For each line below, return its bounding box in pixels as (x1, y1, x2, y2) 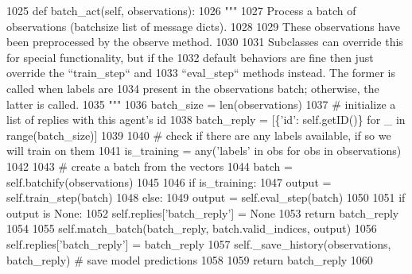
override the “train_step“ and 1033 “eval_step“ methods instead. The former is (6, 64, 395, 81)
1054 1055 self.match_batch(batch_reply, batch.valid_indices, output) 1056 (6, 220, 377, 237)
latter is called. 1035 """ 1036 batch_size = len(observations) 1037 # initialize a (6, 95, 396, 112)
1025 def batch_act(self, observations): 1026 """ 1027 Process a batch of (6, 2, 356, 18)
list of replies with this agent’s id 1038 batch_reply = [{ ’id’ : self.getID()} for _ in (6, 111, 406, 128)
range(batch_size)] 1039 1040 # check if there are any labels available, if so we (6, 126, 391, 143)
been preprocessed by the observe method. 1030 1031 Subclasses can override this (6, 33, 403, 50)
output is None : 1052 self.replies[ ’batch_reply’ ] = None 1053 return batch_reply (6, 204, 399, 221)
